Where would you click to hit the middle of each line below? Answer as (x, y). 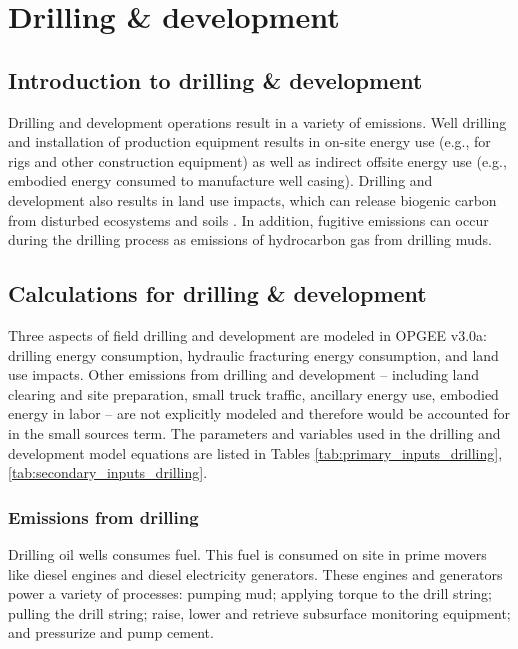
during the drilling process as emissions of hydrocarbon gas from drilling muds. (250, 239)
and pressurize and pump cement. (111, 632)
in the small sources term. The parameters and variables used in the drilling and (254, 432)
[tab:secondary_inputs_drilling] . (108, 472)
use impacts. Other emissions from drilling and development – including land (244, 374)
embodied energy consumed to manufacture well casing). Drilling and (220, 180)
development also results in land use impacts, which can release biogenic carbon (252, 199)
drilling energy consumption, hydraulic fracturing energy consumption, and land (253, 354)
